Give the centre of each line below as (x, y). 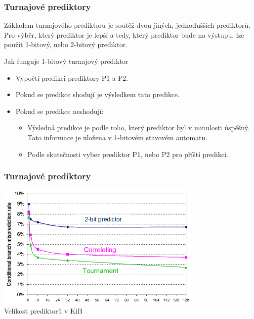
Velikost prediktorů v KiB (43, 310)
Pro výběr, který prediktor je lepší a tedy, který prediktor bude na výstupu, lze (124, 34)
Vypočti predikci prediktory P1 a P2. (72, 78)
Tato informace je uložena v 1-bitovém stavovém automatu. (117, 137)
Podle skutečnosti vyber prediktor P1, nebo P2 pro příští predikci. (128, 154)
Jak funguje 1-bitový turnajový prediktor (66, 61)
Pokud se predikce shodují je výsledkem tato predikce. (98, 94)
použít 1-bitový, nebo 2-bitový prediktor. (66, 44)
